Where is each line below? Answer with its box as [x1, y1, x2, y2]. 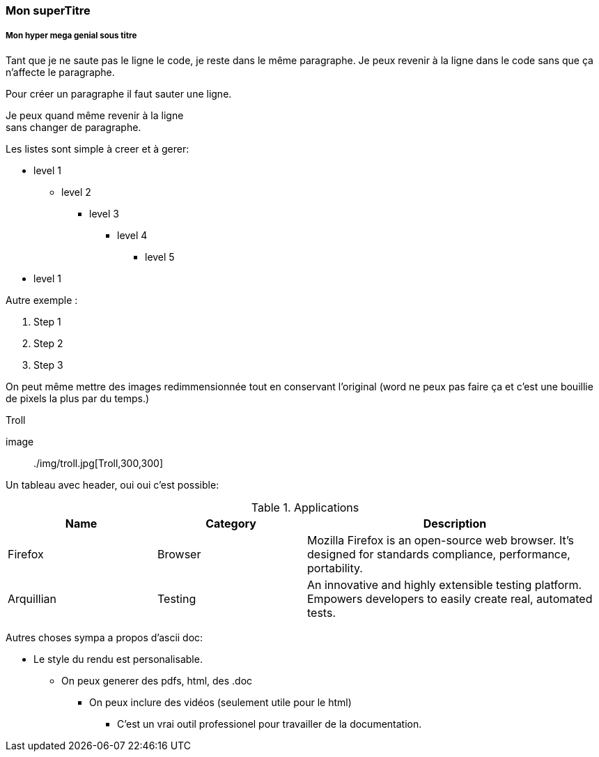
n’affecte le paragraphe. [6, 66, 115, 78]
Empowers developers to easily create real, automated [307, 591, 593, 606]
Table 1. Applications [251, 500, 359, 514]
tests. [307, 605, 336, 620]
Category [205, 516, 256, 530]
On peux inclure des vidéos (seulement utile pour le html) [89, 696, 352, 708]
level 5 [145, 250, 175, 263]
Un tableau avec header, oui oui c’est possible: [6, 478, 219, 491]
